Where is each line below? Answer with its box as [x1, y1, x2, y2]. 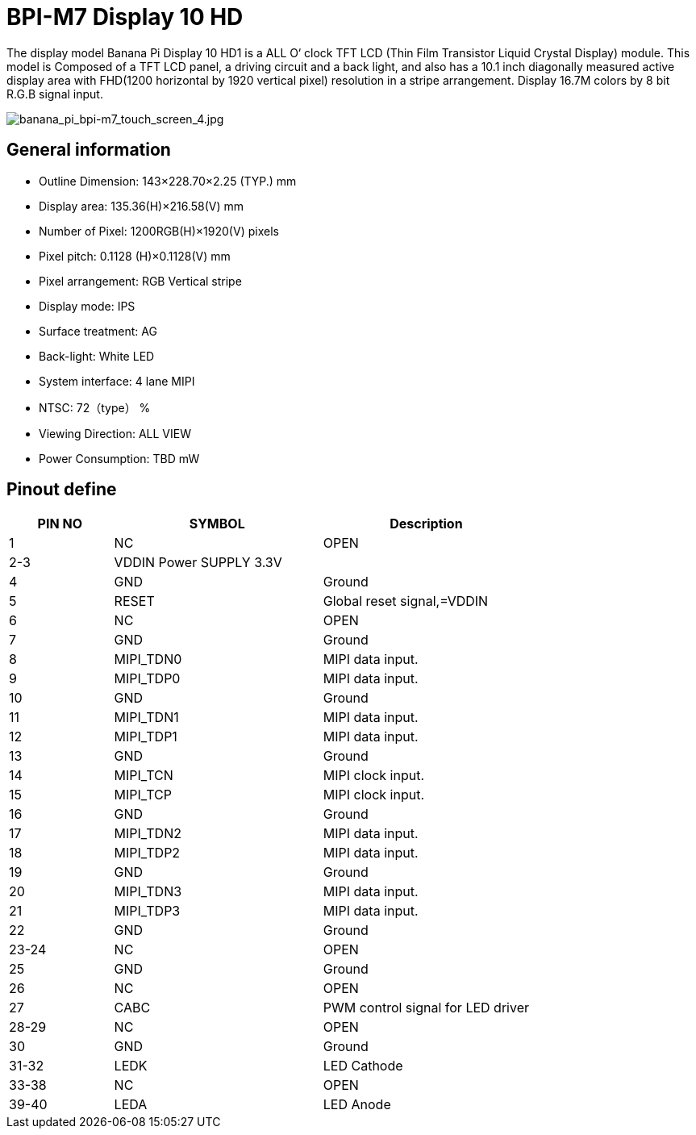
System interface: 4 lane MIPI [39, 373, 195, 388]
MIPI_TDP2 [114, 845, 181, 862]
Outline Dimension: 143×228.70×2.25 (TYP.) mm [39, 173, 297, 188]
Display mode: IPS [39, 298, 135, 313]
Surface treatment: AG [39, 323, 157, 338]
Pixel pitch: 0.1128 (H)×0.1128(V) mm [39, 248, 231, 263]
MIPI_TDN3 [114, 883, 182, 900]
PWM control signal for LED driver [323, 999, 529, 1016]
